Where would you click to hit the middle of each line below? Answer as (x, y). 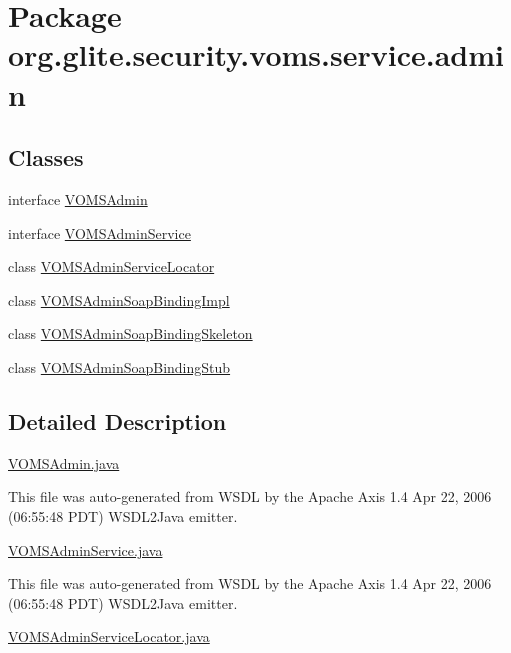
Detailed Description (117, 420)
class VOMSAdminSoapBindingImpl (119, 299)
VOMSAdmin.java (64, 462)
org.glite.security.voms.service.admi (256, 54)
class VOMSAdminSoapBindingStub (119, 366)
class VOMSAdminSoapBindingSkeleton (130, 333)
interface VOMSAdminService (99, 232)
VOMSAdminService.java (85, 549)
